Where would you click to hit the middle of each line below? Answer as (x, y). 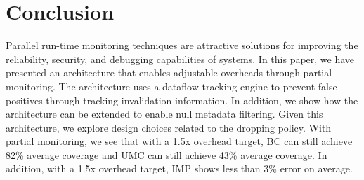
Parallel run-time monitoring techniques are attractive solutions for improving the (182, 45)
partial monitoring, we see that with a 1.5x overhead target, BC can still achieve (179, 141)
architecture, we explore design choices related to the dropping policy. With (169, 127)
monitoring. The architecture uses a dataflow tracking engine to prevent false (171, 86)
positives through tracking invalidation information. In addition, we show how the (182, 100)
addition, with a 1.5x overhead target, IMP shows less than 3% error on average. (179, 168)
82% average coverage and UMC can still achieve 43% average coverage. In (167, 154)
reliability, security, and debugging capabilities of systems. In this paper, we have (180, 58)
